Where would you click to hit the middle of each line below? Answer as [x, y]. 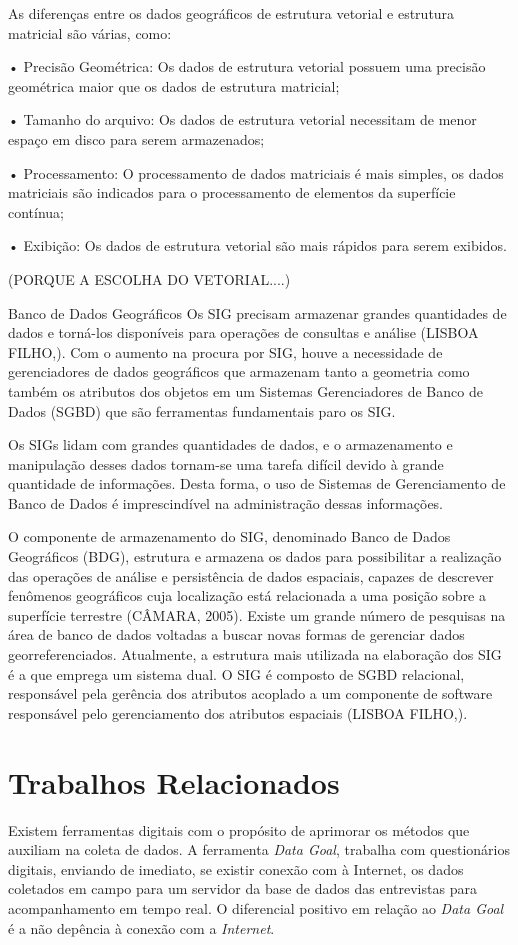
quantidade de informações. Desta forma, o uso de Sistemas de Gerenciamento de [257, 483]
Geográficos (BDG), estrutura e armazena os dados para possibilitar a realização [255, 556]
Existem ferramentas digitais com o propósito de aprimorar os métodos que [239, 829]
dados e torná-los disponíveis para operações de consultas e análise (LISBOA [243, 332]
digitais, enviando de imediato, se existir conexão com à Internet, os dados [236, 868]
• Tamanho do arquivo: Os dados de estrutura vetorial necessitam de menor [242, 119]
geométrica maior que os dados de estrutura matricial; [174, 85]
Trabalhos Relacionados [174, 781]
